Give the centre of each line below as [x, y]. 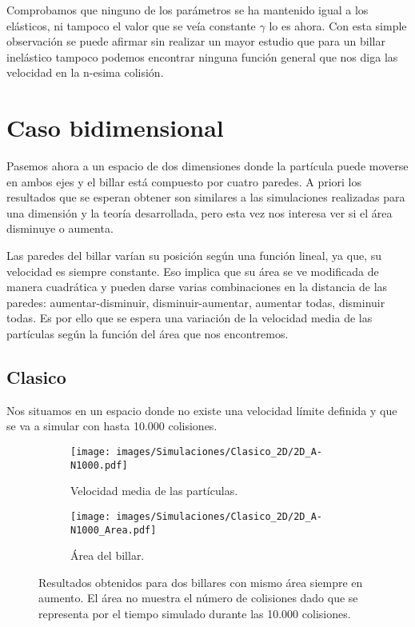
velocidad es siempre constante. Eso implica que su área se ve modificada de [193, 271]
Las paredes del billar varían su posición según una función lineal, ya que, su [194, 256]
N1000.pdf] [99, 465]
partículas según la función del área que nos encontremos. [148, 334]
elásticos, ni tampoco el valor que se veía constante [131, 25]
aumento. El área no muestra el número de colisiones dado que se [198, 598]
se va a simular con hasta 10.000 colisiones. [112, 426]
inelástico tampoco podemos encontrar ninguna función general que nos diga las [202, 56]
